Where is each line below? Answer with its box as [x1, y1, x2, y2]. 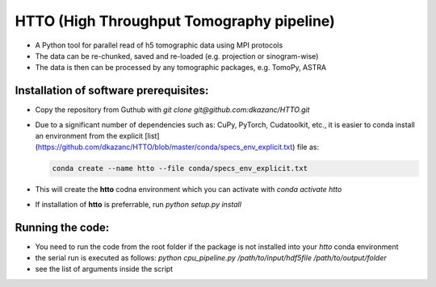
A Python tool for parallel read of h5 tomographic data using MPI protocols [35, 40, 283, 50]
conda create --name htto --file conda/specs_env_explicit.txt [52, 164, 308, 173]
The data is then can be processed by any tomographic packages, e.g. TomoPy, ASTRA [35, 63, 327, 73]
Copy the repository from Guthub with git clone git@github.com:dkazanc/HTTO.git [35, 105, 310, 114]
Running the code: [15, 220, 110, 234]
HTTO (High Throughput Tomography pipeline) [15, 12, 335, 30]
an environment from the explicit [35, 131, 144, 141]
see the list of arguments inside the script [35, 264, 174, 274]
